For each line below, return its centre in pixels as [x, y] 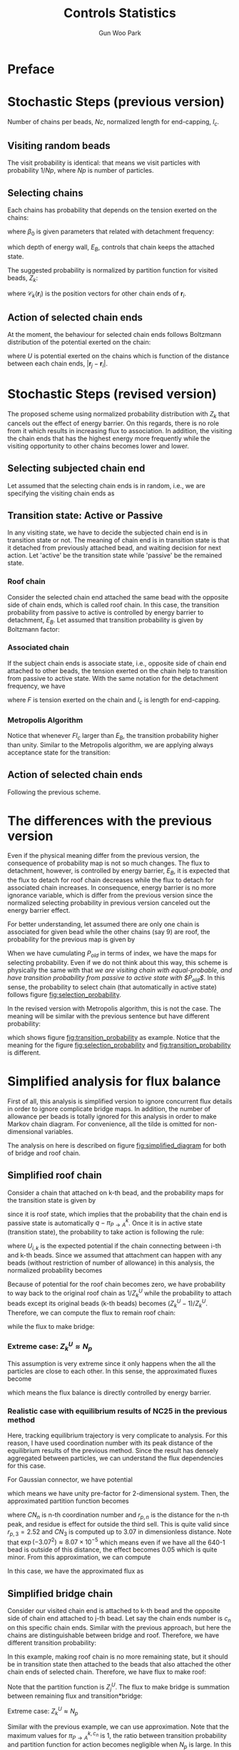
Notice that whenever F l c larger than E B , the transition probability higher [113, 736]
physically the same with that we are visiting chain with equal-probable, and [120, 970]
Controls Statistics [120, 13]
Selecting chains [45, 193]
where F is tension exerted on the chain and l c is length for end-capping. [114, 700]
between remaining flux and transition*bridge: [75, 1696]
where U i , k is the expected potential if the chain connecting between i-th [114, 1247]
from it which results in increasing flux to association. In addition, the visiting [120, 430]
